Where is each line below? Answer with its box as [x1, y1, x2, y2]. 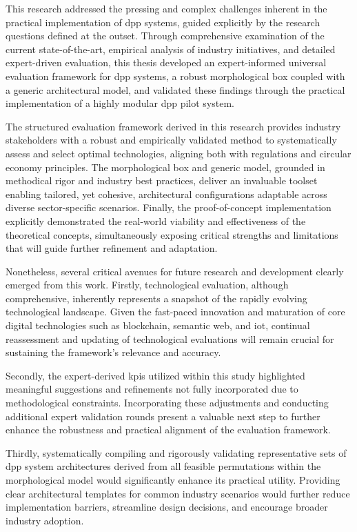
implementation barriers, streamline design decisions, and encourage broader [6, 500, 328, 514]
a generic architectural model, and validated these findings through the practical [6, 82, 345, 97]
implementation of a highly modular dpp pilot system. [6, 96, 234, 110]
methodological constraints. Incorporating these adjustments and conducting [6, 395, 329, 410]
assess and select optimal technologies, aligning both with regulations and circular [6, 146, 351, 160]
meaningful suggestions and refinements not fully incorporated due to [6, 382, 298, 396]
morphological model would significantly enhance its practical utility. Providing [6, 473, 340, 486]
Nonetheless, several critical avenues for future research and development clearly [6, 264, 344, 278]
